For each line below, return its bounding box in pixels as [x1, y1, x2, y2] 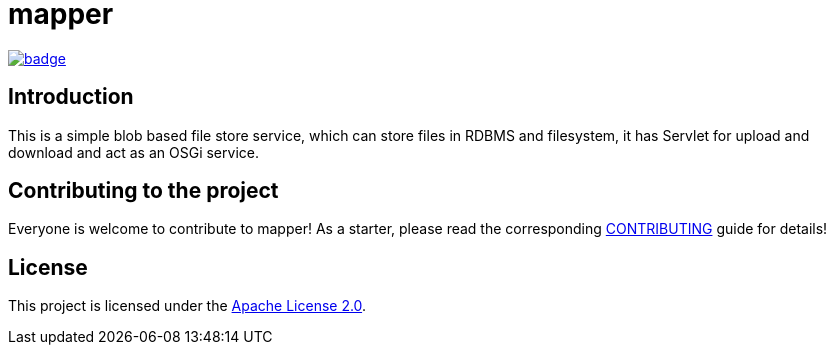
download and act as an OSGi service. [8, 143, 259, 161]
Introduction [8, 84, 134, 110]
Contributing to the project [8, 178, 279, 204]
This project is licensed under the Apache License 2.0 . [8, 297, 367, 315]
